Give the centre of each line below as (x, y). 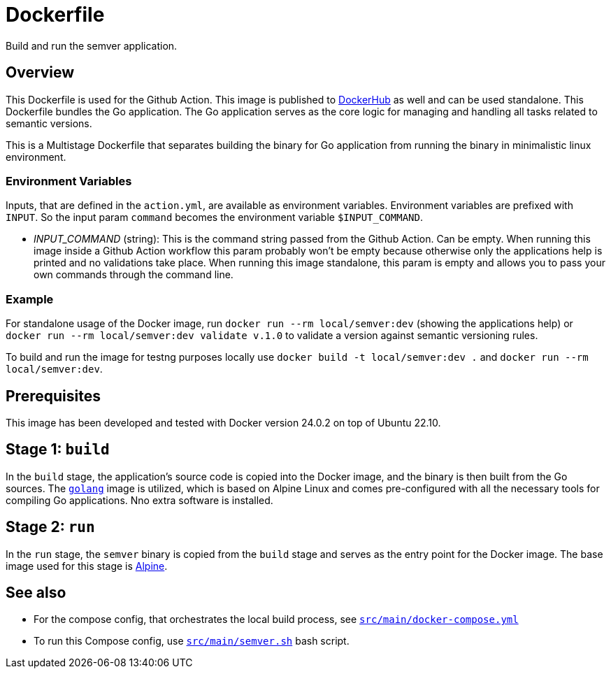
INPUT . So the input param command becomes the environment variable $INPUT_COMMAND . (214, 217)
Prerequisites (53, 396)
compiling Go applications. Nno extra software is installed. (139, 500)
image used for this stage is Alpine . (87, 566)
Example (30, 299)
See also (36, 593)
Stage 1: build (58, 450)
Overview (40, 73)
